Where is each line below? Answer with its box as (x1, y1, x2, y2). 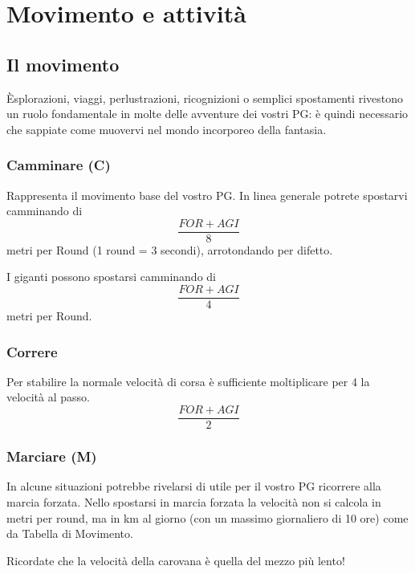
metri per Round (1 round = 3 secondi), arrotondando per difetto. (6, 241, 333, 258)
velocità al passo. (6, 389, 90, 405)
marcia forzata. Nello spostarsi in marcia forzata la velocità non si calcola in (6, 493, 381, 510)
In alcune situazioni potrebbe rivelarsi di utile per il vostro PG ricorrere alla (6, 478, 381, 495)
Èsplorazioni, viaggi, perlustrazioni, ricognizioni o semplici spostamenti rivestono (6, 89, 404, 106)
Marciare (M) (6, 446, 97, 466)
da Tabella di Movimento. (6, 525, 133, 542)
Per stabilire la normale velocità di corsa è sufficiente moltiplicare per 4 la (6, 372, 370, 389)
